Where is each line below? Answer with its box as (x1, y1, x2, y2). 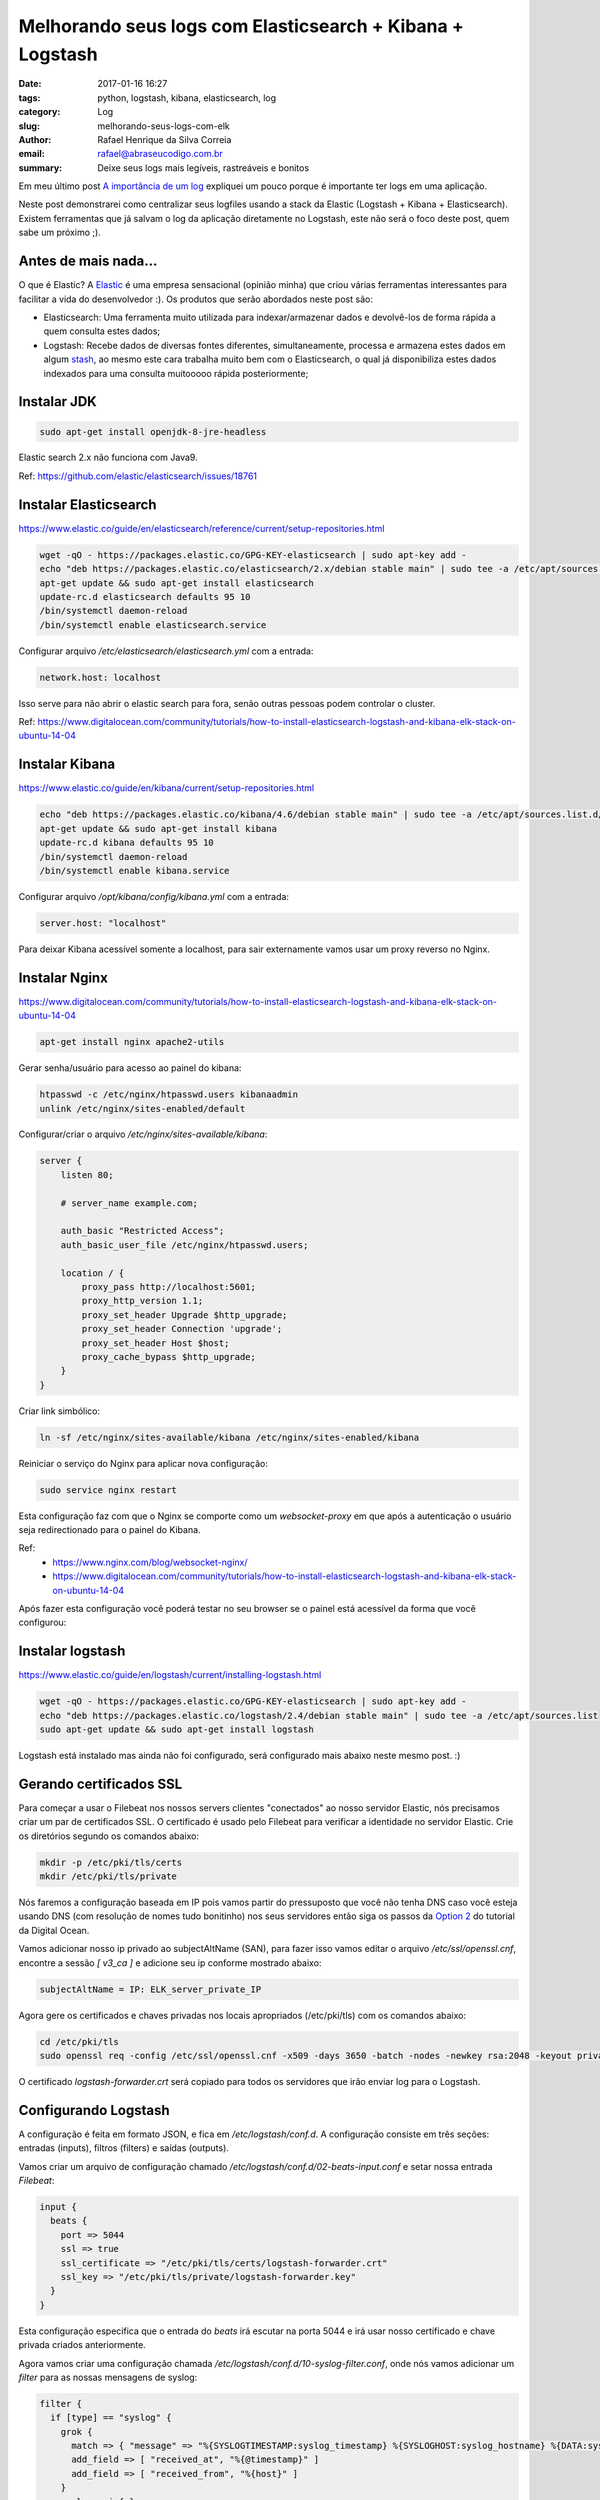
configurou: (18, 1616, 67, 1629)
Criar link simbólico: (18, 1405, 100, 1417)
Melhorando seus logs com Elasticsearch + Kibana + (18, 15, 464, 37)
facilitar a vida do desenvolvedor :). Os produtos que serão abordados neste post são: (18, 293, 374, 305)
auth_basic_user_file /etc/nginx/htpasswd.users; (60, 1239, 309, 1250)
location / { (60, 1267, 125, 1279)
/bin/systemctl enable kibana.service (39, 865, 230, 876)
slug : (18, 120, 40, 132)
